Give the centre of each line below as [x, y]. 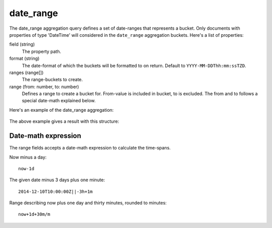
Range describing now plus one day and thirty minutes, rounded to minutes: [88, 203]
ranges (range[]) [26, 72]
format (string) [24, 58]
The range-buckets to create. [52, 80]
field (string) [22, 44]
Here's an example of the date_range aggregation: [61, 110]
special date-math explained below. [59, 101]
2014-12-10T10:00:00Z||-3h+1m [56, 192]
